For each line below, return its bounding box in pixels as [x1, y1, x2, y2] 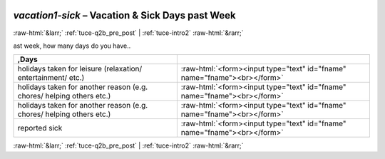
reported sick [17, 123, 63, 133]
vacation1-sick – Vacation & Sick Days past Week [13, 9, 237, 21]
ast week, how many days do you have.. [13, 41, 131, 50]
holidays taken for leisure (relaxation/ [17, 64, 143, 74]
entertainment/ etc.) [17, 73, 85, 83]
